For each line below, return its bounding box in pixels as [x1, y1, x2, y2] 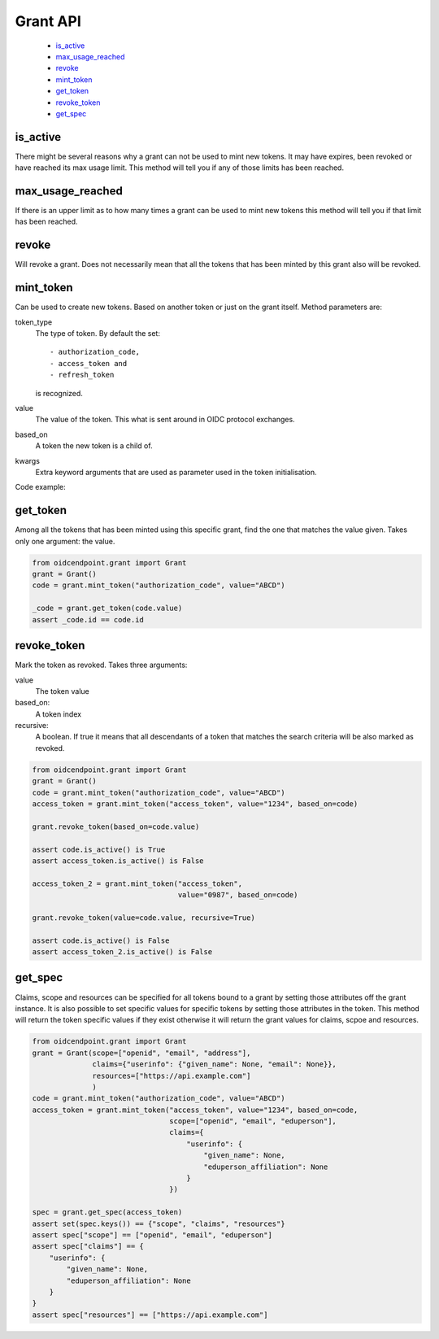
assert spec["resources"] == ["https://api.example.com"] [32, 1310, 268, 1319]
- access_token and [50, 359, 128, 368]
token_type [15, 317, 53, 327]
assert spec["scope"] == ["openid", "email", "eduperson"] [32, 1230, 272, 1240]
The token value [35, 686, 89, 696]
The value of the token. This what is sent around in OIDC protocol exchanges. [35, 415, 296, 425]
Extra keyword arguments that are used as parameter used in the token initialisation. [35, 467, 317, 477]
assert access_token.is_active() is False [32, 856, 204, 866]
